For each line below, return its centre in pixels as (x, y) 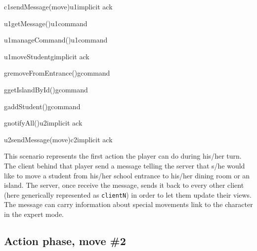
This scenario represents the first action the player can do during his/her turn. (123, 156)
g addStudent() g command (42, 106)
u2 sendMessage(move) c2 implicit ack (58, 139)
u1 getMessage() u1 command (46, 23)
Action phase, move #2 (65, 240)
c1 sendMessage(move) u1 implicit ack (58, 6)
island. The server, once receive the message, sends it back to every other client (124, 185)
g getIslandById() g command (46, 89)
